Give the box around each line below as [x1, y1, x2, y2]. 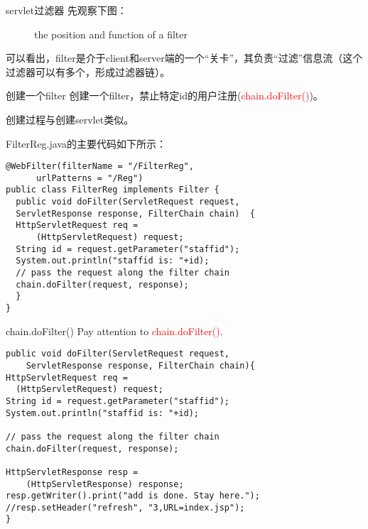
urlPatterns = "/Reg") [36, 173, 144, 183]
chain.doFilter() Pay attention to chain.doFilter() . [6, 323, 223, 338]
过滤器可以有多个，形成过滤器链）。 [6, 64, 170, 79]
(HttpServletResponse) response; [26, 479, 184, 489]
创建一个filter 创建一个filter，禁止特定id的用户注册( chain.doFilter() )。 [6, 88, 323, 103]
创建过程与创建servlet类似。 [6, 111, 134, 126]
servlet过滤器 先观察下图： [6, 3, 127, 17]
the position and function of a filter [34, 26, 188, 41]
